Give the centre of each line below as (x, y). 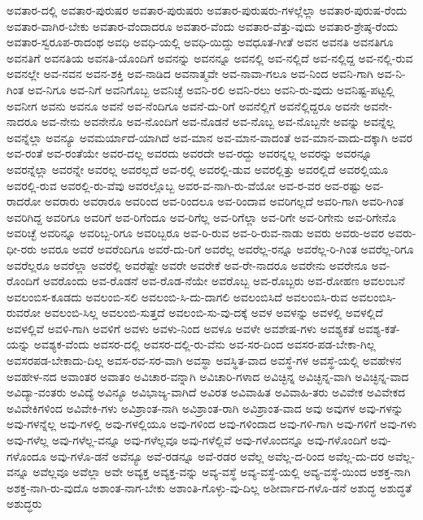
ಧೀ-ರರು (22, 248)
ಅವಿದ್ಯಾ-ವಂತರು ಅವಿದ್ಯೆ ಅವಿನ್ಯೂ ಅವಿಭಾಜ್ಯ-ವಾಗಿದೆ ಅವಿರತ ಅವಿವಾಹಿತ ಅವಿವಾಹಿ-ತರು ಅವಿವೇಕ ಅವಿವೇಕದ (206, 392)
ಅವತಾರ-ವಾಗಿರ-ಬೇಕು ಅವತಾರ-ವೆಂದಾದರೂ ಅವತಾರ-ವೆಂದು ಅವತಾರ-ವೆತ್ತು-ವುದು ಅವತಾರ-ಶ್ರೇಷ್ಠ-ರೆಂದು (203, 26)
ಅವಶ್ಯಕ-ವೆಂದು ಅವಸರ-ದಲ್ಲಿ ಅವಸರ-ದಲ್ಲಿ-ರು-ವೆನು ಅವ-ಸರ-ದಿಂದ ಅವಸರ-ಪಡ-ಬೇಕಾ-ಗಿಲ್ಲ (205, 344)
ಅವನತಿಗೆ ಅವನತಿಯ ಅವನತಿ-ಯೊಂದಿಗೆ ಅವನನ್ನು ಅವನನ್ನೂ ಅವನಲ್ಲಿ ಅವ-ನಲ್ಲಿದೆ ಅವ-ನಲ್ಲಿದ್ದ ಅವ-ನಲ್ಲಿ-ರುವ (210, 57)
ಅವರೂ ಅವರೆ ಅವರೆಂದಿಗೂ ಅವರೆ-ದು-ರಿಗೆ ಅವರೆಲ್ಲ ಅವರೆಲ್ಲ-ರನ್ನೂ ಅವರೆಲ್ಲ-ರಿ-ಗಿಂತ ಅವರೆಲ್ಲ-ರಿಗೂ (227, 248)
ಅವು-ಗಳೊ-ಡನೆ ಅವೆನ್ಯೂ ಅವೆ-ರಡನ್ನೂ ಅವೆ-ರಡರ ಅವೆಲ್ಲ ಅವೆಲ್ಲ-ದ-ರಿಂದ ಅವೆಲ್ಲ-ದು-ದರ (217, 455)
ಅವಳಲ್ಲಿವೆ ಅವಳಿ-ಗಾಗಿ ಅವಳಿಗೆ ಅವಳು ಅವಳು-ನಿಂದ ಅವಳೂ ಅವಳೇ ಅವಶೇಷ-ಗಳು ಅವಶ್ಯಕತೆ (181, 328)
